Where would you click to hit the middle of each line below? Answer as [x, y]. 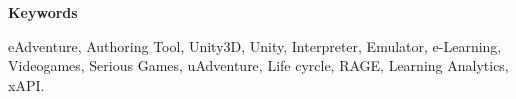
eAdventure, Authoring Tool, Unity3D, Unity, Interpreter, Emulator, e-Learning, [255, 45]
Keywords [43, 12]
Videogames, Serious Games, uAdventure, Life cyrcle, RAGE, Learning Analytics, [258, 65]
